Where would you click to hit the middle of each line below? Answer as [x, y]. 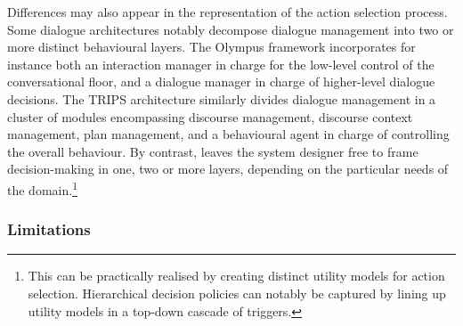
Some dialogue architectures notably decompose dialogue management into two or [231, 29]
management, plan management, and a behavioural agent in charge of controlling [228, 134]
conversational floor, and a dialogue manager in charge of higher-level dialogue [221, 81]
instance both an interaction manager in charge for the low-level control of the [221, 64]
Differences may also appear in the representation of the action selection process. [227, 12]
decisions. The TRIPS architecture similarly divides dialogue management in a [222, 98]
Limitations [49, 229]
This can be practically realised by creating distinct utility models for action [236, 276]
